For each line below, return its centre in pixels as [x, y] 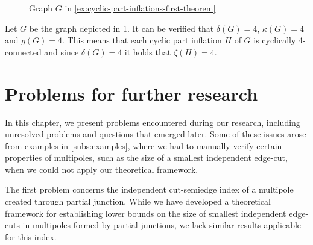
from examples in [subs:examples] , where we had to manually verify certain [144, 145]
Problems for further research [131, 93]
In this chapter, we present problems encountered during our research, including [153, 122]
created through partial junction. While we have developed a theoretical [138, 201]
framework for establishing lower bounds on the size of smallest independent [146, 213]
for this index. [31, 236]
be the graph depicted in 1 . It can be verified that [122, 28]
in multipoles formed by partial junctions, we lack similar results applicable [162, 225]
